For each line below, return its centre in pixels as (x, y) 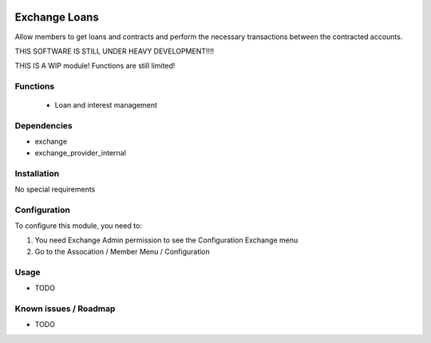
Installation (37, 173)
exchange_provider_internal (81, 152)
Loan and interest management (106, 105)
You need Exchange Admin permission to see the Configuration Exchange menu (166, 240)
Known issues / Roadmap (65, 309)
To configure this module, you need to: (79, 226)
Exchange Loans (57, 17)
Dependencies (44, 126)
